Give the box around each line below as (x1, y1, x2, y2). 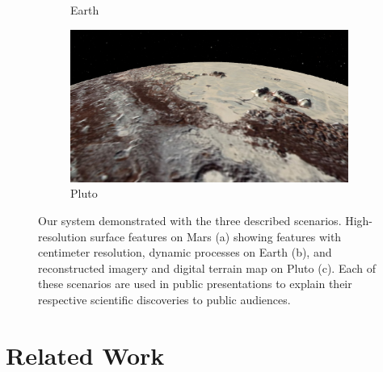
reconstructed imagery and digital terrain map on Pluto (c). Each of (38, 259, 376, 276)
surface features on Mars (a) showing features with (90, 228, 342, 245)
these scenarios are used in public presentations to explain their (38, 275, 352, 292)
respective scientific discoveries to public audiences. (38, 290, 291, 307)
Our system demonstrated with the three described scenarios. (38, 211, 342, 228)
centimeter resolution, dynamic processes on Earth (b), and (38, 244, 332, 261)
